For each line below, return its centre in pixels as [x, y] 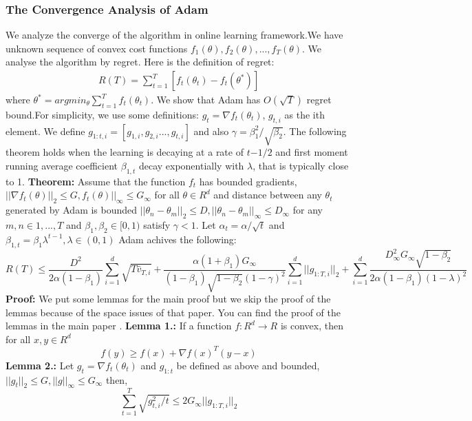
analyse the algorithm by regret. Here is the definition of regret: [140, 62]
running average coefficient [62, 165]
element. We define [45, 131]
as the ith [304, 114]
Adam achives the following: [178, 239]
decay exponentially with [191, 165]
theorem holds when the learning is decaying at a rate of [125, 152]
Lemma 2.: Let [40, 365]
